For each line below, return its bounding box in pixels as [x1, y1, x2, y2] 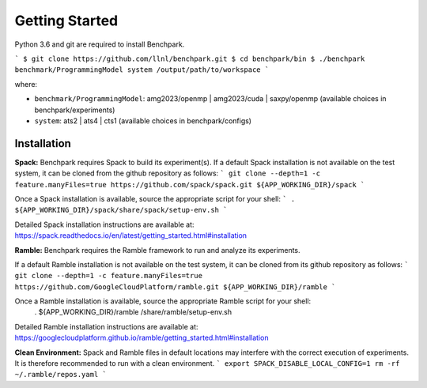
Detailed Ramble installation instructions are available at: [14, 322, 198, 331]
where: [14, 79, 38, 89]
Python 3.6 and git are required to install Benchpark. [14, 40, 185, 49]
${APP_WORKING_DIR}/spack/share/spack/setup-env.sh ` [14, 205, 228, 215]
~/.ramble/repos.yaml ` [14, 370, 107, 379]
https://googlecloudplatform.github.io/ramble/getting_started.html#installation [14, 333, 269, 343]
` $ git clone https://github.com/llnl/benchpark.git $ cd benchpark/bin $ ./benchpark [14, 54, 365, 63]
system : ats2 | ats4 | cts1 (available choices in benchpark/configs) [34, 115, 252, 126]
